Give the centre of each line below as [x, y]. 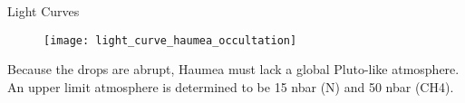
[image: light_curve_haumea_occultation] [170, 40]
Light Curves [44, 11]
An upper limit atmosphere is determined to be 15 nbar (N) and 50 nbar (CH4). [231, 86]
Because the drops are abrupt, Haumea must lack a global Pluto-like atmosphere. [233, 69]
